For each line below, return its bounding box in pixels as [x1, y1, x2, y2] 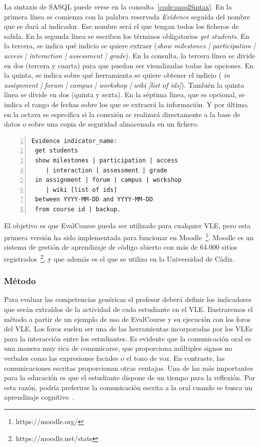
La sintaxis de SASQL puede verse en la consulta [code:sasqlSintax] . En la [4, 1, 232, 11]
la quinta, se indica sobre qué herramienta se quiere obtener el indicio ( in [4, 70, 230, 80]
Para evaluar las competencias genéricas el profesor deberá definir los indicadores [4, 294, 252, 304]
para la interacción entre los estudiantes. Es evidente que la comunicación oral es [4, 333, 251, 343]
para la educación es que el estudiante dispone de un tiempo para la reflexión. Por [4, 372, 256, 383]
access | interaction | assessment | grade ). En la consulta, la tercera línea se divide [4, 50, 256, 60]
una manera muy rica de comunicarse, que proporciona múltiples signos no [4, 343, 233, 353]
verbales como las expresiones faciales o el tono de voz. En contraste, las [4, 352, 225, 363]
